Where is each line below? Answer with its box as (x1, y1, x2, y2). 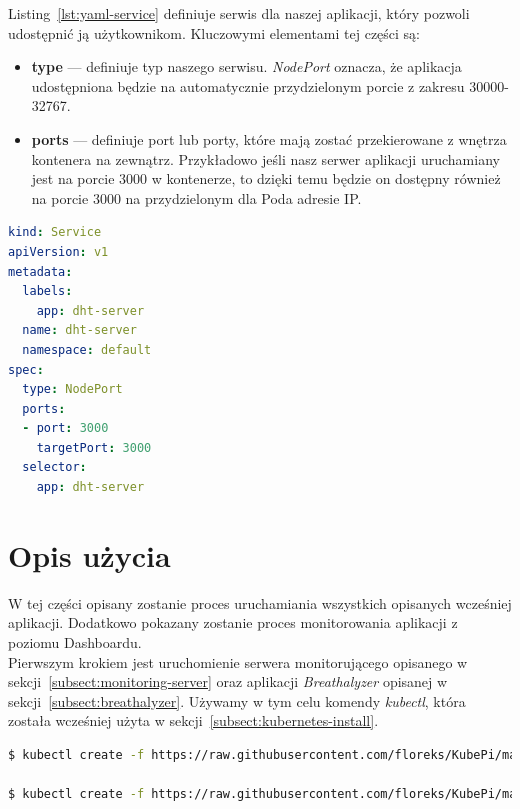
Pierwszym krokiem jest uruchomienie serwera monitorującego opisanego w (8, 651, 468, 672)
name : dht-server (22, 323, 137, 338)
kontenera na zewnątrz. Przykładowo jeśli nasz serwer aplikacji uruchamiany (31, 148, 500, 169)
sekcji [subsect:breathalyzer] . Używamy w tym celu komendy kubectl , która (8, 690, 466, 711)
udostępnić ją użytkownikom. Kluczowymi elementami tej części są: (8, 22, 421, 43)
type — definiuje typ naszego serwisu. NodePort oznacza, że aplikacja (31, 56, 462, 77)
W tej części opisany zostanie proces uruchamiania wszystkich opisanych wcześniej (8, 592, 512, 613)
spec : (8, 362, 44, 377)
